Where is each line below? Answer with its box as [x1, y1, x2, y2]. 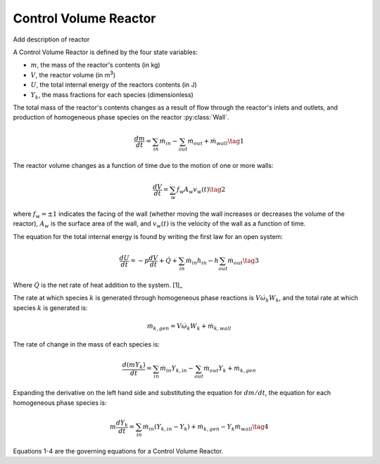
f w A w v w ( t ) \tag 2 [177, 186, 226, 195]
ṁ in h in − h [185, 257, 220, 266]
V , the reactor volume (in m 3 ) [30, 70, 116, 79]
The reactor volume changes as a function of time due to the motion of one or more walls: [13, 162, 274, 170]
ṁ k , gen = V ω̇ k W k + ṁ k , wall [146, 322, 232, 332]
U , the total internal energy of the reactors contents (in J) [30, 81, 197, 89]
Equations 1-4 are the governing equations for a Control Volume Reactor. [13, 446, 224, 455]
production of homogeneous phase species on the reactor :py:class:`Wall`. [13, 113, 229, 122]
